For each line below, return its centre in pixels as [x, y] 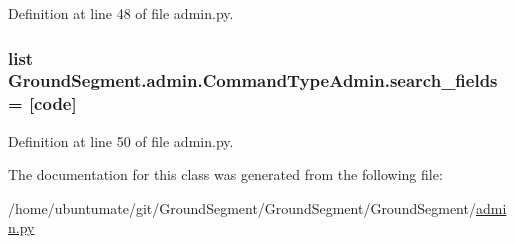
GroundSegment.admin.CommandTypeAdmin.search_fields [253, 80]
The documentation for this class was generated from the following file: [225, 174]
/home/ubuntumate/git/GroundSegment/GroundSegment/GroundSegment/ [242, 207]
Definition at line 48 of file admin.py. [121, 13]
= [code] [42, 103]
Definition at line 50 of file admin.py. [121, 140]
